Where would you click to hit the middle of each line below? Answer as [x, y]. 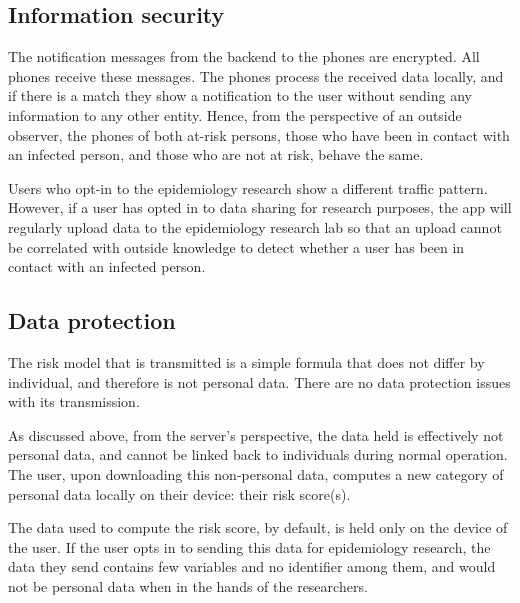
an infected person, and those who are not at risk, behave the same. [216, 154]
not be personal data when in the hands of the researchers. [188, 585]
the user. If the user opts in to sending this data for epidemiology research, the [249, 546]
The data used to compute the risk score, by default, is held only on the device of [258, 527]
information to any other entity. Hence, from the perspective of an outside [235, 114]
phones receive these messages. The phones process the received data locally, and [256, 75]
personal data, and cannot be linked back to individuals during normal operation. [258, 454]
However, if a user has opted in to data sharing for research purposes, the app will [260, 207]
